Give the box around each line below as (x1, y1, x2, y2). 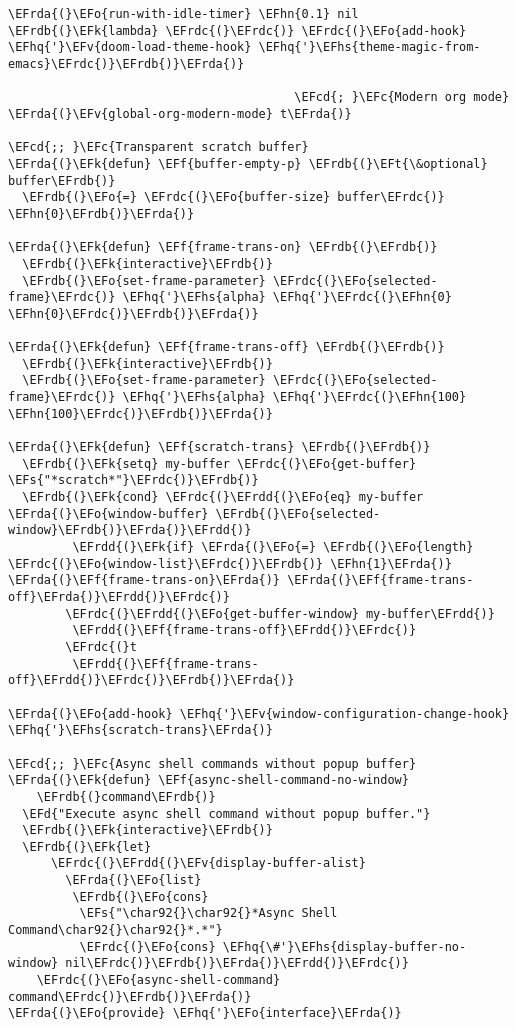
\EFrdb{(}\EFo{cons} (72, 889, 209, 904)
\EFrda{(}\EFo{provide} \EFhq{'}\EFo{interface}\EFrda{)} (8, 1006, 402, 1021)
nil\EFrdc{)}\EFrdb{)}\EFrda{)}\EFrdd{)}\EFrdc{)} (65, 956, 409, 971)
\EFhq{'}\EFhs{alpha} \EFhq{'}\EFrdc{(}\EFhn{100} (122, 390, 467, 405)
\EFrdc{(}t (65, 639, 137, 654)
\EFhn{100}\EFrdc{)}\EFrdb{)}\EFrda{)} (8, 406, 273, 421)
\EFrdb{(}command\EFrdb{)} (36, 789, 216, 804)
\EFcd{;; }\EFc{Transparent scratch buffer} (8, 140, 309, 155)
